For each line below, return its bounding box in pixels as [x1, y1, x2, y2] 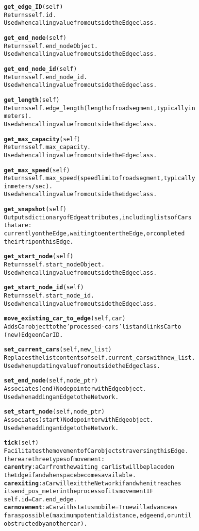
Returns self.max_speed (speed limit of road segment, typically [4, 175, 195, 182]
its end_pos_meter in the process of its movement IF [4, 488, 153, 495]
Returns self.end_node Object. [4, 42, 98, 50]
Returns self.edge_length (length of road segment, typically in [4, 104, 195, 112]
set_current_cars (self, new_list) [4, 346, 112, 353]
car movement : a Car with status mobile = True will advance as [4, 504, 178, 511]
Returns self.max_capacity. [4, 144, 91, 151]
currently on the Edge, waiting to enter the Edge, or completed [4, 230, 185, 237]
